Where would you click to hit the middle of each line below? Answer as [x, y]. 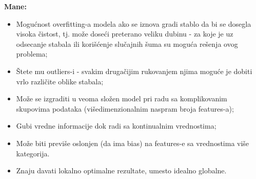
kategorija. [33, 153]
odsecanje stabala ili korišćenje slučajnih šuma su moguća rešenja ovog [127, 43]
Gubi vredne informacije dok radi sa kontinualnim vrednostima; [116, 126]
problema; [32, 54]
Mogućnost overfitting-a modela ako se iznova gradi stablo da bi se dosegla [134, 23]
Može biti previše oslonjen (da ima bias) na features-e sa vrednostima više [133, 143]
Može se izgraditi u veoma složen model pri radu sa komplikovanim [122, 99]
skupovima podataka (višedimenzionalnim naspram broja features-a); [125, 108]
